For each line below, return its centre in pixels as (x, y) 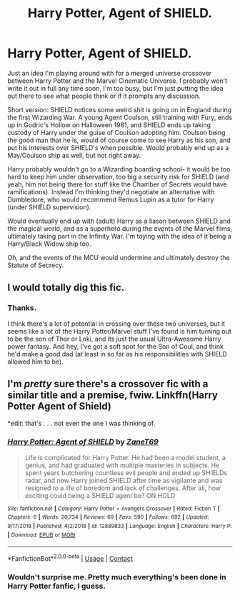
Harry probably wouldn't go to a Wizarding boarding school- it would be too (119, 169)
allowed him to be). (36, 362)
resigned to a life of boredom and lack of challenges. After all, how (123, 488)
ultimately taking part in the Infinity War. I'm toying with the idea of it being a (120, 236)
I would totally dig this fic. (66, 288)
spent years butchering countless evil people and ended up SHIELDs (126, 472)
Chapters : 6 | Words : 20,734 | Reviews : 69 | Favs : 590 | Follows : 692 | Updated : (108, 517)
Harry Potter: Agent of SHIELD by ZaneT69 (83, 442)
